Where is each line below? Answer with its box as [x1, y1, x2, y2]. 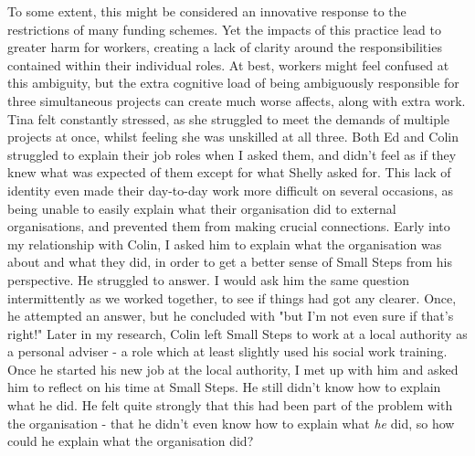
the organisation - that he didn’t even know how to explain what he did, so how [7, 413, 455, 432]
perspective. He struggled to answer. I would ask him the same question [7, 270, 409, 289]
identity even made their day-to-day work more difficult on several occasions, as [7, 180, 454, 199]
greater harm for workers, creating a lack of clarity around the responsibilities [7, 37, 442, 57]
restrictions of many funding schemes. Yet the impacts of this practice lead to [7, 19, 441, 38]
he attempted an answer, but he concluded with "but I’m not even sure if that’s [7, 306, 454, 325]
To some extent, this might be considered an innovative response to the [7, 2, 406, 20]
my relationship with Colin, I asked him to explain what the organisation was [7, 234, 442, 253]
